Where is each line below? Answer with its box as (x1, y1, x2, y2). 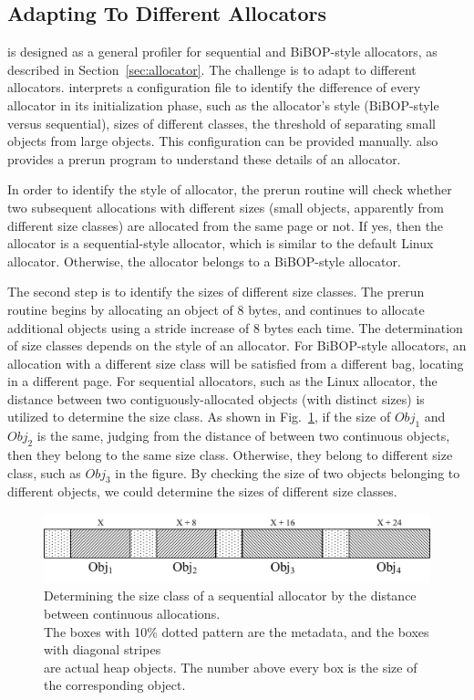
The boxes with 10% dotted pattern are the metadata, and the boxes (44, 622, 429, 641)
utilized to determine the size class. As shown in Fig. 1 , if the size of (7, 407, 391, 426)
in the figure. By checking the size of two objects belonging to (115, 463, 460, 482)
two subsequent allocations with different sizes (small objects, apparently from (7, 197, 444, 216)
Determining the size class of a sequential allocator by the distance (44, 586, 417, 605)
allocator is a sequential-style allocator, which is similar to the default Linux (7, 234, 434, 253)
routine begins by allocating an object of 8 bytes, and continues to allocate (7, 299, 425, 319)
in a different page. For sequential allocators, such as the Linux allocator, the (7, 371, 438, 391)
